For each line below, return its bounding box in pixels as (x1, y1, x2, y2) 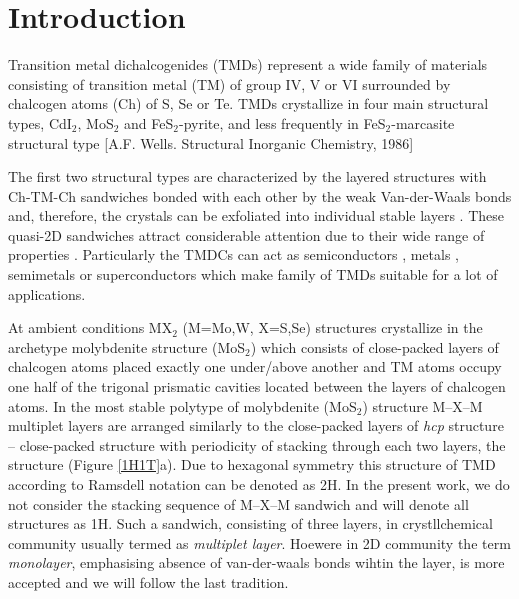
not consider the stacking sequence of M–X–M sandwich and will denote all (8, 493, 469, 514)
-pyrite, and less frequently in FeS (178, 112, 386, 133)
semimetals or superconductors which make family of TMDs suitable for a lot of (8, 264, 498, 285)
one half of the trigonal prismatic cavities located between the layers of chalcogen (8, 376, 506, 397)
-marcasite (391, 112, 455, 133)
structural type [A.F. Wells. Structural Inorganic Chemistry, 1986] (8, 132, 414, 153)
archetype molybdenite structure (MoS (8, 336, 246, 357)
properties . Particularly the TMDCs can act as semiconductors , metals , (8, 244, 459, 265)
